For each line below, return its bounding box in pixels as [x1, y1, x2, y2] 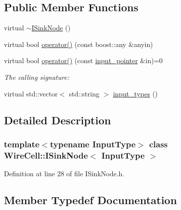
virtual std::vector [4, 88, 58, 98]
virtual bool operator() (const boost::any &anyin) [4, 39, 153, 49]
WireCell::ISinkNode [4, 149, 88, 161]
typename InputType [50, 138, 136, 150]
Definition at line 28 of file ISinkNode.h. [4, 168, 125, 179]
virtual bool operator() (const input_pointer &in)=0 [4, 55, 163, 66]
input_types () [113, 88, 158, 98]
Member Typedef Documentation [4, 192, 177, 208]
